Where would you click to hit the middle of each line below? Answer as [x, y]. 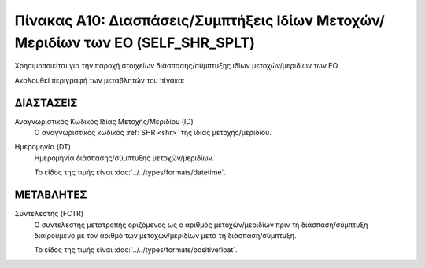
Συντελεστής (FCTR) [49, 214]
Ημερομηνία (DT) [42, 147]
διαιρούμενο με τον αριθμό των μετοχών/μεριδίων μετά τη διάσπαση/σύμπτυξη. [165, 235]
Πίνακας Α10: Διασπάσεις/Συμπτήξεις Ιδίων [164, 20]
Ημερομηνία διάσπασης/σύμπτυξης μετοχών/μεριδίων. [124, 158]
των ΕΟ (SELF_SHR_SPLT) [169, 42]
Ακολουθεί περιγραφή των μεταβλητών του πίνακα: [100, 80]
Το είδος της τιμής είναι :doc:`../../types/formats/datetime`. [130, 172]
